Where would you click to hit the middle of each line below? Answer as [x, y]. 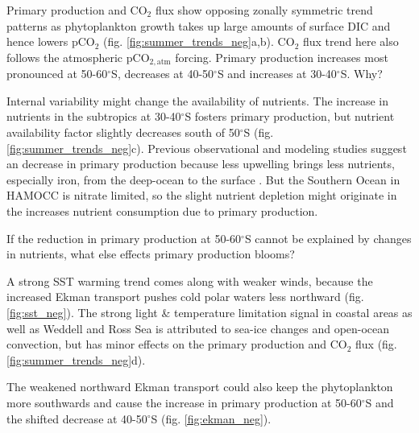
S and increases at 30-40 [277, 74]
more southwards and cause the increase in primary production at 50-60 [184, 402]
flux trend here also [351, 41]
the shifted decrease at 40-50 [77, 418]
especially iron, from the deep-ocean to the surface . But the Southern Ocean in [203, 179]
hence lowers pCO [51, 41]
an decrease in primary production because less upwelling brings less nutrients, [201, 164]
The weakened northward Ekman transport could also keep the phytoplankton [200, 387]
